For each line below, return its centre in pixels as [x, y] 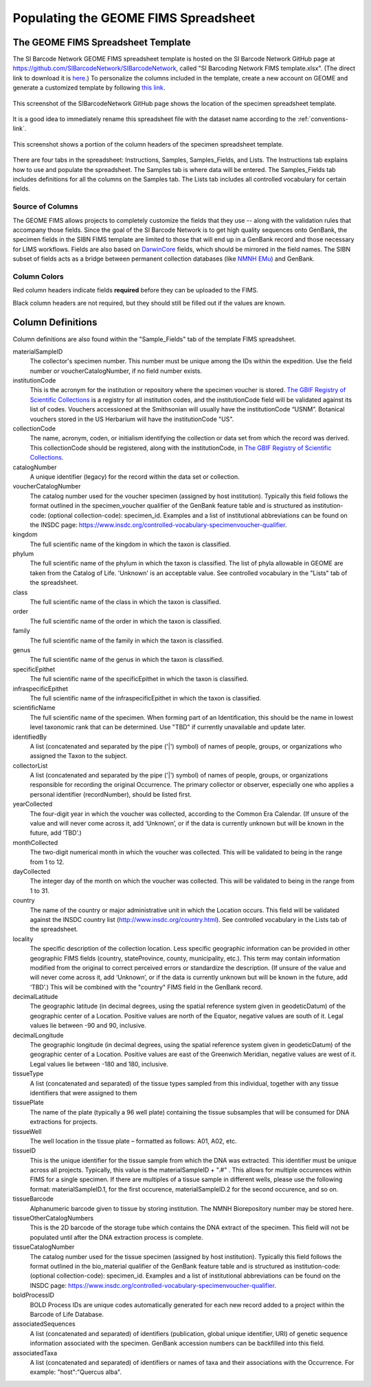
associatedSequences [44, 1324]
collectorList [30, 765]
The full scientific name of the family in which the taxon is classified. [126, 641]
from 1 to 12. [47, 862]
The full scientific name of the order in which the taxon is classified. [126, 621]
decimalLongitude [38, 1035]
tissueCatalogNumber [44, 1247]
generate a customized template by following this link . [89, 88]
